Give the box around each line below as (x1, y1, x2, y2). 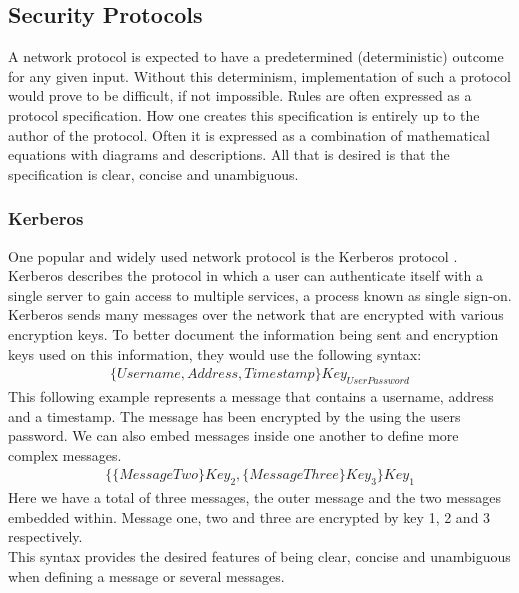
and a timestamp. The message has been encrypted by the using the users (8, 405, 461, 426)
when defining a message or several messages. (8, 565, 285, 586)
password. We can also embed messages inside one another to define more (8, 425, 459, 446)
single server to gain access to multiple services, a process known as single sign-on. (8, 284, 512, 305)
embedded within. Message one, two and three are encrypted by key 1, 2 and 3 (8, 506, 491, 527)
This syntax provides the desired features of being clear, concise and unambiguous (8, 545, 511, 566)
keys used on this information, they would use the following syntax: (8, 343, 422, 364)
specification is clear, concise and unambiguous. (8, 163, 299, 184)
